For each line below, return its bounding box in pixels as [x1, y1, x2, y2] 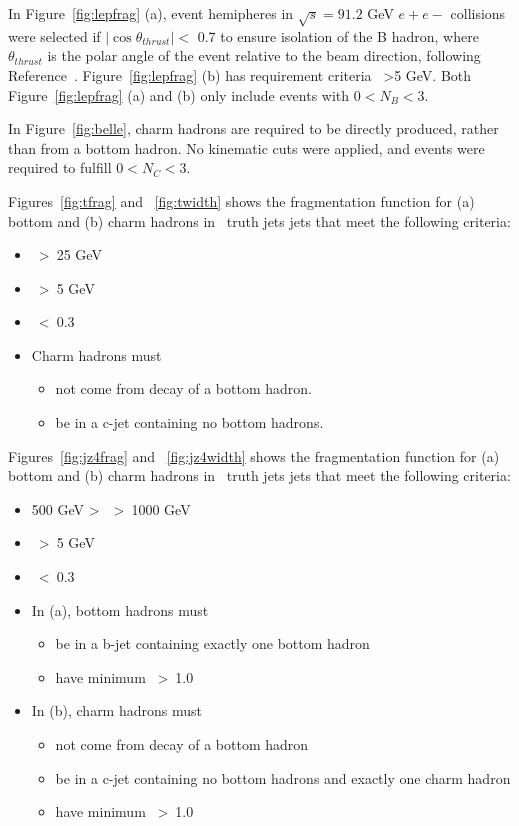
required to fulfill [8, 157, 112, 178]
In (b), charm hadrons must [31, 700, 202, 721]
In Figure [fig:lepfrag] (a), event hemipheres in [8, 3, 294, 23]
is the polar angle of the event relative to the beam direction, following [47, 45, 481, 66]
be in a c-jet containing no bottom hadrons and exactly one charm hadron [55, 767, 511, 788]
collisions [450, 3, 506, 23]
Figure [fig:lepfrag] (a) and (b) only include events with [8, 84, 350, 105]
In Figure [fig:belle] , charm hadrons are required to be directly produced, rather [8, 118, 499, 139]
